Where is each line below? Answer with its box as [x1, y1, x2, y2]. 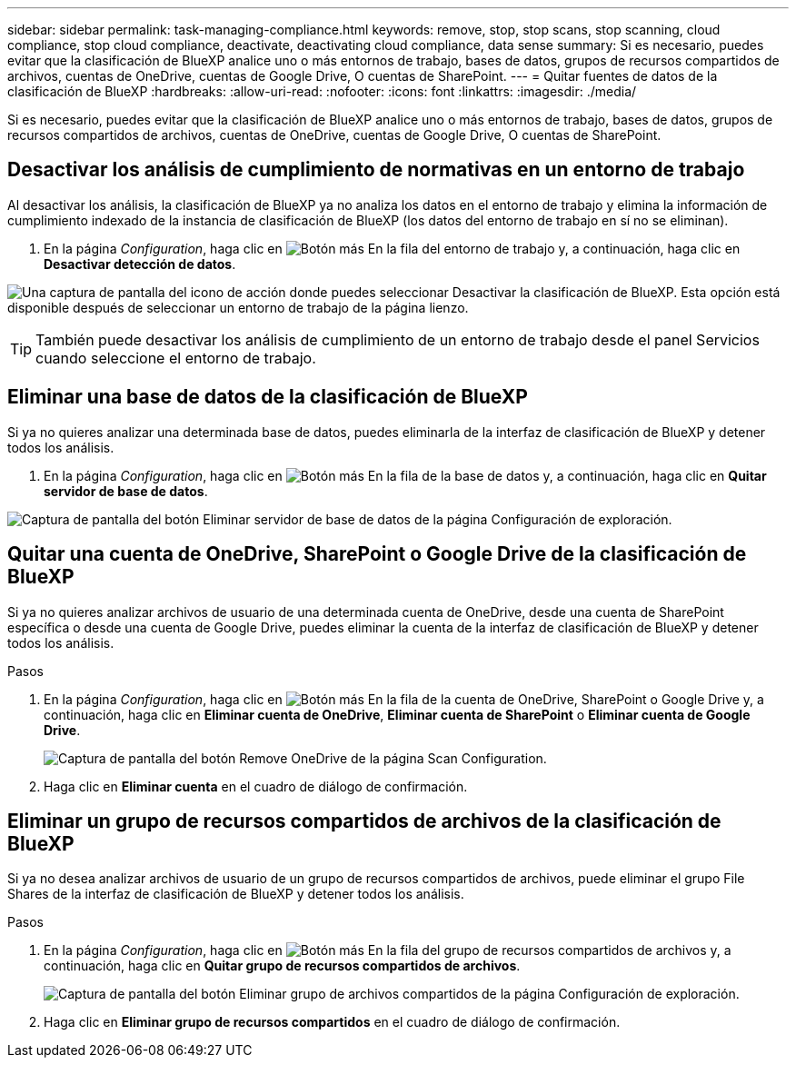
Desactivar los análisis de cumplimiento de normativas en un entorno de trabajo [7, 158, 745, 182]
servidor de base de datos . [44, 483, 208, 499]
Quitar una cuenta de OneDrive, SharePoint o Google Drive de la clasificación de [7, 542, 747, 566]
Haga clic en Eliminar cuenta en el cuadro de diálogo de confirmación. [44, 778, 468, 794]
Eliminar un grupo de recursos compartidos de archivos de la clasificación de [7, 809, 721, 832]
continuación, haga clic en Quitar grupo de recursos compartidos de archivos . [44, 958, 521, 974]
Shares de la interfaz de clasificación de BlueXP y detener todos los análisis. [7, 886, 464, 902]
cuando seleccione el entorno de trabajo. [35, 348, 316, 367]
